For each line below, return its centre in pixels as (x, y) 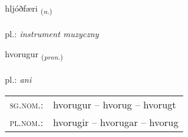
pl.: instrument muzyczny (52, 33)
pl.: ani (18, 79)
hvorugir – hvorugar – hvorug (116, 122)
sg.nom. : (27, 104)
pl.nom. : (27, 122)
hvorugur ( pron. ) (34, 55)
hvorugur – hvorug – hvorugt (115, 104)
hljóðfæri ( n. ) (29, 9)
